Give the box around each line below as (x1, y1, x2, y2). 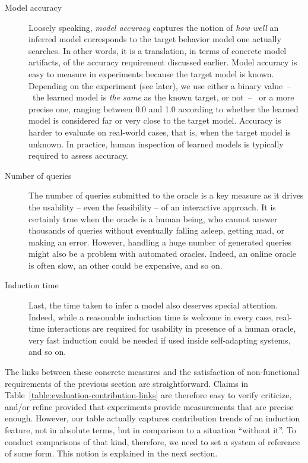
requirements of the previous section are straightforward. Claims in (5, 377, 249, 389)
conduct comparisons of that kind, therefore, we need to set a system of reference (5, 435, 300, 448)
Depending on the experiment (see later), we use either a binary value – (28, 79, 291, 92)
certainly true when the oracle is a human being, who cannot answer (28, 212, 278, 225)
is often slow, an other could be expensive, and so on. (28, 259, 223, 271)
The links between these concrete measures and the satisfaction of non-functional (5, 366, 300, 378)
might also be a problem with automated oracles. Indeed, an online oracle (28, 247, 296, 260)
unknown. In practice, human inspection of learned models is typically (28, 137, 284, 150)
